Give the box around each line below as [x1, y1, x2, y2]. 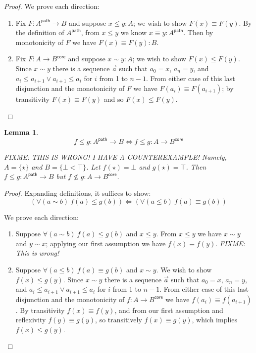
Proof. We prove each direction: [4, 1, 100, 11]
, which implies [192, 314, 237, 325]
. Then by [183, 27, 213, 38]
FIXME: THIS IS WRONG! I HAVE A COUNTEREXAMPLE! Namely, [4, 152, 227, 162]
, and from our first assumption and [114, 305, 223, 315]
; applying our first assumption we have [46, 238, 166, 248]
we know [120, 27, 147, 38]
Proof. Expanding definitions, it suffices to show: [4, 188, 151, 198]
